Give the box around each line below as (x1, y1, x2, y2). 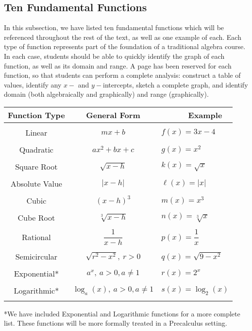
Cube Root (17, 211, 55, 223)
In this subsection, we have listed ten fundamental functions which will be (4, 22, 224, 33)
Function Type (8, 109, 65, 121)
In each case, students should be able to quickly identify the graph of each (4, 51, 225, 61)
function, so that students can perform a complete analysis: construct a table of (4, 70, 241, 80)
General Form (86, 109, 140, 121)
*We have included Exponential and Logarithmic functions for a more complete (4, 308, 240, 318)
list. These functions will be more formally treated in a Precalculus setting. (4, 318, 227, 328)
